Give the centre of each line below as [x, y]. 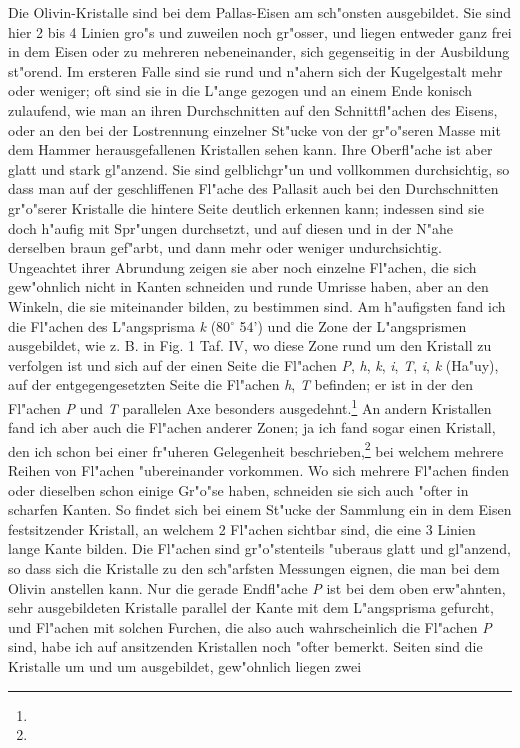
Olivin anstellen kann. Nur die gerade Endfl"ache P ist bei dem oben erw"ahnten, [257, 587]
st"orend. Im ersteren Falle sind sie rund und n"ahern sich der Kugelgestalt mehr [255, 70]
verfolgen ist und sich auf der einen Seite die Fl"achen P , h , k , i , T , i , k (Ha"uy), [253, 364]
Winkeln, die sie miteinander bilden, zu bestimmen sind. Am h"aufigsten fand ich [257, 305]
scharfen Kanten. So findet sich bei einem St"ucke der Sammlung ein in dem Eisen [260, 509]
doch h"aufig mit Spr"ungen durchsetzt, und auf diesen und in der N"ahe [230, 227]
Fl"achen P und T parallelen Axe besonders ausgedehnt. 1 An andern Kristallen [250, 406]
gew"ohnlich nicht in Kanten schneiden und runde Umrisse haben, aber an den [248, 286]
